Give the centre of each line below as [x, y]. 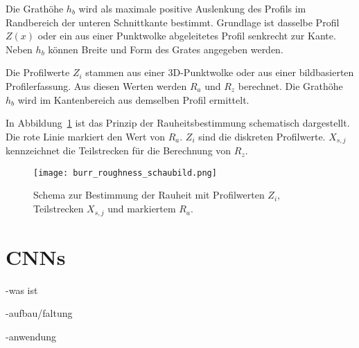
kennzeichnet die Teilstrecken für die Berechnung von [119, 150]
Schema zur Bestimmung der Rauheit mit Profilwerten [149, 195]
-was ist [22, 290]
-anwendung [31, 336]
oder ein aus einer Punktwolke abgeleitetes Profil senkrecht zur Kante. [187, 36]
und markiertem [142, 209]
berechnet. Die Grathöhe [290, 85]
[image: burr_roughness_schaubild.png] [125, 173]
